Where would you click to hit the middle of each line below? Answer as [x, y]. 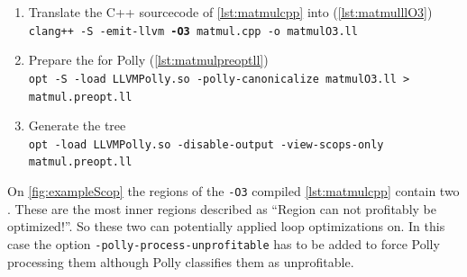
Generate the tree [77, 125]
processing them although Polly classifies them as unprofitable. [181, 261]
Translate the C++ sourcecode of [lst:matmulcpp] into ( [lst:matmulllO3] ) [230, 12]
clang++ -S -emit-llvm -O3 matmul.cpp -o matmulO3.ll [193, 31]
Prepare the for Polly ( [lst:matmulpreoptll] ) [148, 60]
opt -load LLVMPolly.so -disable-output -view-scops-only [206, 144]
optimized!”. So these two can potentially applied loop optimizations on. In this [226, 226]
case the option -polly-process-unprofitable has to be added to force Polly [224, 243]
